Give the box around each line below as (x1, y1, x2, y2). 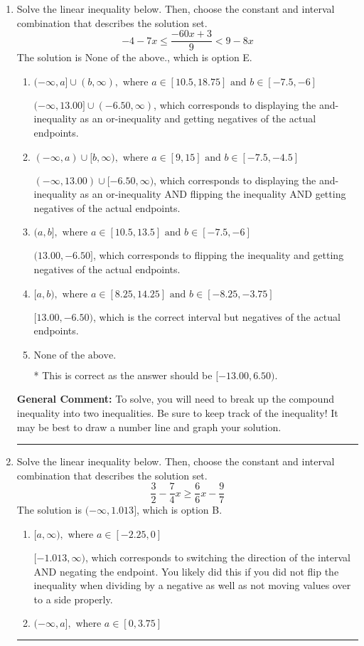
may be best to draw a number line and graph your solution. (16, 419, 282, 434)
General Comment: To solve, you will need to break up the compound (16, 391, 334, 406)
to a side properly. (33, 591, 113, 606)
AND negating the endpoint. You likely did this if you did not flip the (33, 563, 339, 578)
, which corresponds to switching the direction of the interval (85, 550, 350, 564)
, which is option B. (136, 502, 223, 517)
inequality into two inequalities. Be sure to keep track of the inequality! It (16, 405, 338, 420)
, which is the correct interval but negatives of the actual (92, 309, 341, 324)
